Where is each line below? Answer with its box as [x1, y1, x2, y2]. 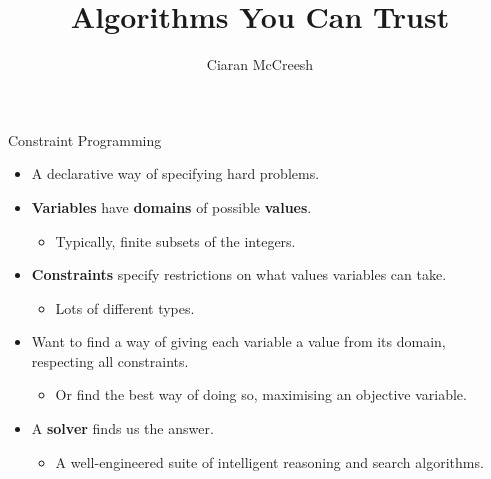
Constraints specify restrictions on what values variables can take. [31, 264, 447, 285]
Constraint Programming [8, 129, 162, 150]
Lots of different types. [55, 297, 195, 318]
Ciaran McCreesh [206, 54, 314, 75]
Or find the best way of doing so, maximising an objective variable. [55, 384, 467, 405]
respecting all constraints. [31, 350, 189, 371]
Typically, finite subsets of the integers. [55, 230, 296, 251]
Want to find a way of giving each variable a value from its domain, [31, 331, 446, 352]
